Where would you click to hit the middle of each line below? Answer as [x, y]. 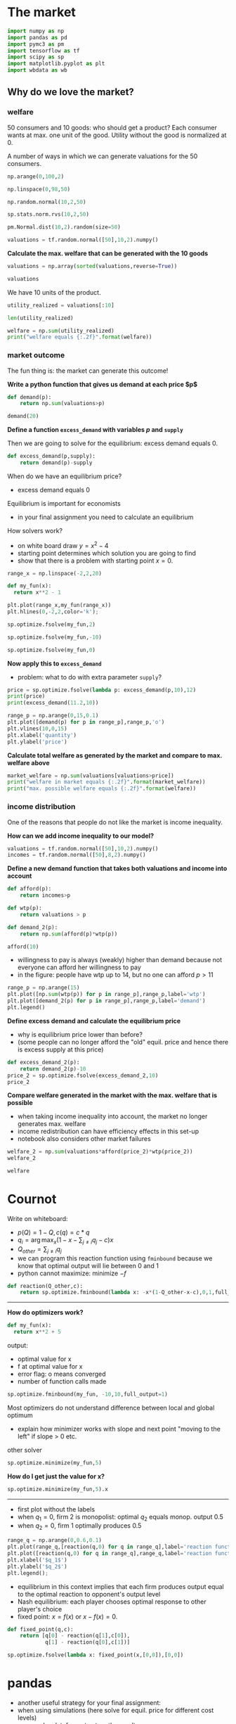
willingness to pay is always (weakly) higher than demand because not [120, 960]
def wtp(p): [25, 908]
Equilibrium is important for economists [64, 503]
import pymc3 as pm [36, 44]
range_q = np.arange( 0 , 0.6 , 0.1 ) [54, 1540]
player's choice [40, 1609]
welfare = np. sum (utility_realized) [61, 331]
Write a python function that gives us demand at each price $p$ [103, 384]
